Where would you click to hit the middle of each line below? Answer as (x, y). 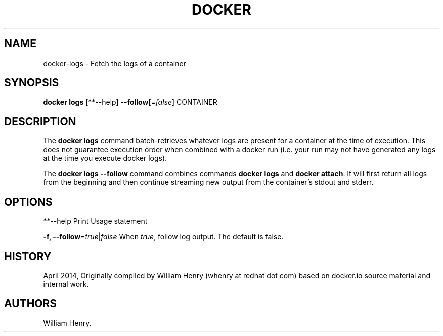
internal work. (66, 284)
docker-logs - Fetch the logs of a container (115, 63)
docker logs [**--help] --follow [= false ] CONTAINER (130, 102)
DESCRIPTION (40, 121)
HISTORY (28, 256)
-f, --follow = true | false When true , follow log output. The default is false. (163, 237)
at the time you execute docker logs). (105, 158)
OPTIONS (28, 202)
